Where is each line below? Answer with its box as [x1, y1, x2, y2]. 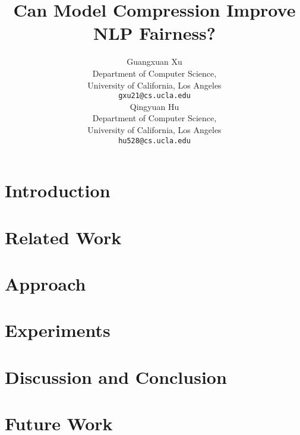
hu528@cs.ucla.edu [118, 136, 191, 145]
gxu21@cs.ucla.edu [118, 92, 191, 100]
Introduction [5, 178, 110, 203]
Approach [5, 271, 86, 295]
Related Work [5, 225, 122, 249]
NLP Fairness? [93, 21, 216, 45]
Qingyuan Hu [130, 100, 179, 112]
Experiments [5, 318, 110, 342]
